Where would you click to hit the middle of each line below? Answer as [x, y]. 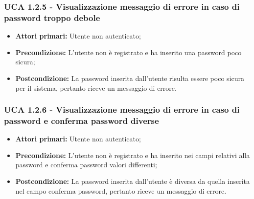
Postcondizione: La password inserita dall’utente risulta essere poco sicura [130, 78]
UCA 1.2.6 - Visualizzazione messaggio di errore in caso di [122, 109]
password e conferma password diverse [81, 120]
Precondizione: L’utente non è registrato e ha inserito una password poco [128, 52]
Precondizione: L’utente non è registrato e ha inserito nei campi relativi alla [133, 155]
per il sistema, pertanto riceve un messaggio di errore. [96, 88]
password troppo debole [52, 17]
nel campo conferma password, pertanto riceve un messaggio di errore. [121, 190]
